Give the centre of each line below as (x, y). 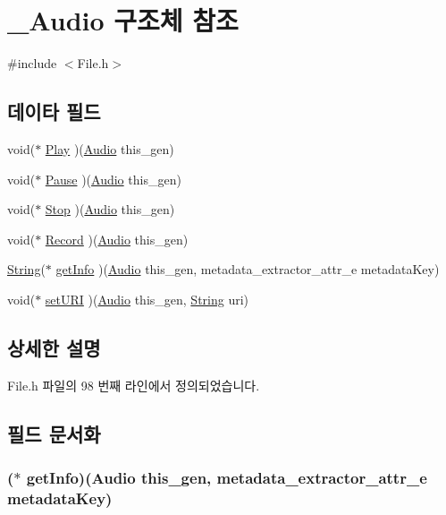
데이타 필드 (54, 112)
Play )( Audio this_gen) (109, 148)
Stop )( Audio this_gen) (110, 209)
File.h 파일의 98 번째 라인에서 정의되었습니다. (134, 385)
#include (32, 63)
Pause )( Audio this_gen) (113, 179)
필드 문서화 (54, 433)
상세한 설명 (54, 347)
